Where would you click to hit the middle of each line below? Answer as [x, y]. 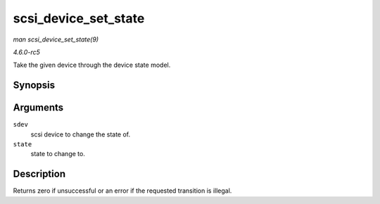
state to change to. [58, 154]
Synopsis [34, 85]
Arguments [38, 108]
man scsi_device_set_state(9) [56, 39]
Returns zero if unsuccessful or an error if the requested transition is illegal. [122, 191]
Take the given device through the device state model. [92, 65]
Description [39, 174]
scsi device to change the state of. [81, 134]
